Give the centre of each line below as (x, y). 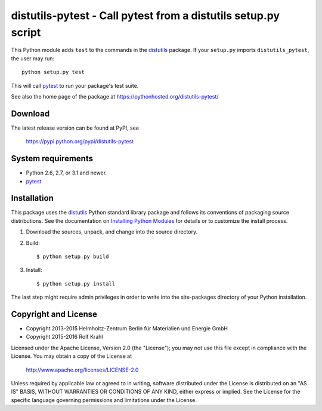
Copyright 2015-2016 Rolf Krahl (64, 337)
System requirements (52, 159)
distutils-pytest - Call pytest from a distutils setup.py (145, 16)
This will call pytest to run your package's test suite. (75, 85)
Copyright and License (54, 314)
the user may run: (33, 58)
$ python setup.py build (73, 256)
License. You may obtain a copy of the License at (72, 356)
